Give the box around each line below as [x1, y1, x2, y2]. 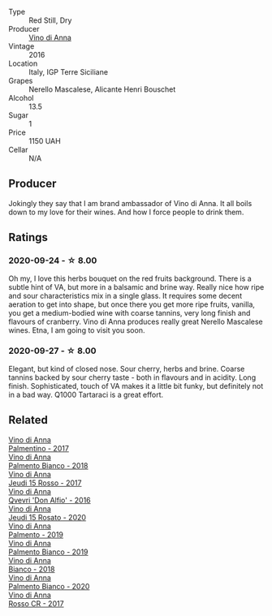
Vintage [8, 41, 35, 51]
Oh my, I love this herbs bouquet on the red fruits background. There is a [8, 274, 252, 283]
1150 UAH [28, 136, 61, 145]
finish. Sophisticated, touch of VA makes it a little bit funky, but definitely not [8, 381, 264, 390]
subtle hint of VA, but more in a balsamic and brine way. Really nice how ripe [8, 282, 265, 291]
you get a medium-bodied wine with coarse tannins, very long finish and [8, 308, 251, 317]
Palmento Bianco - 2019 [8, 547, 89, 557]
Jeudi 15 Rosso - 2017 [8, 478, 82, 488]
